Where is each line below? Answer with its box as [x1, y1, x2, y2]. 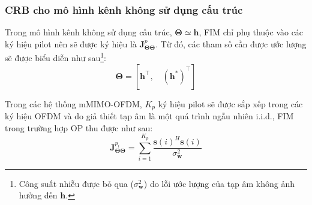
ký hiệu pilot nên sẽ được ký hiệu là [5, 37, 137, 50]
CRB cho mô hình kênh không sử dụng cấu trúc [5, 2, 243, 17]
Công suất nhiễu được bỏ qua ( [19, 177, 134, 189]
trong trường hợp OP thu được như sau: [5, 121, 153, 134]
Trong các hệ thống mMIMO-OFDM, [5, 97, 142, 110]
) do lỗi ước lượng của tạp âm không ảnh [143, 177, 295, 189]
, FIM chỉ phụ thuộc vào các [199, 26, 304, 38]
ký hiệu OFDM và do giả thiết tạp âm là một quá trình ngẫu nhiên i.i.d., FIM [5, 110, 294, 122]
